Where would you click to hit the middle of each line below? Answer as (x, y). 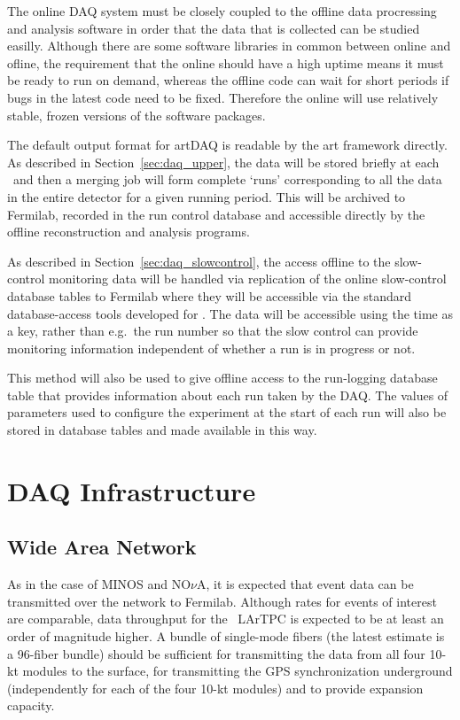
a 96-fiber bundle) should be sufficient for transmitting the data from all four (216, 653)
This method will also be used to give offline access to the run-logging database (222, 378)
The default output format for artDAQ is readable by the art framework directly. (227, 145)
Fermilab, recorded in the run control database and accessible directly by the (216, 214)
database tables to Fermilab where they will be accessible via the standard (210, 295)
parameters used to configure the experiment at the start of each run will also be (227, 412)
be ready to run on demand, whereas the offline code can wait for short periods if (228, 80)
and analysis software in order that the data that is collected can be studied (214, 28)
